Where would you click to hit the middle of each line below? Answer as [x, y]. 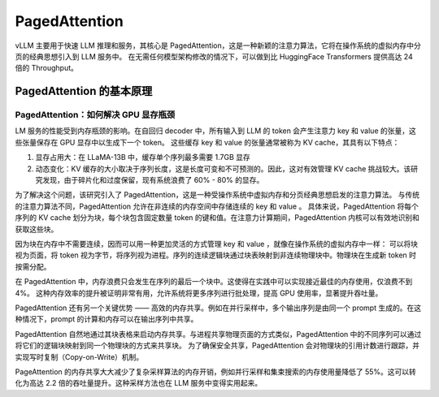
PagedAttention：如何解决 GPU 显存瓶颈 [95, 115]
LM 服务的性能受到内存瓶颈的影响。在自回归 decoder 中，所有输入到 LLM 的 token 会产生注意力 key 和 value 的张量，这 [215, 131]
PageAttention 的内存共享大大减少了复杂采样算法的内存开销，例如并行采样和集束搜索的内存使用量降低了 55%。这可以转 [215, 371]
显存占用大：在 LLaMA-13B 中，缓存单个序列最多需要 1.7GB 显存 [143, 158]
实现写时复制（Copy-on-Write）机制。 [79, 356]
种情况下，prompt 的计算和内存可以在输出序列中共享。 [106, 319]
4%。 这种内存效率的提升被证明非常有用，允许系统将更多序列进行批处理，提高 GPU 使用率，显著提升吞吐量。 [199, 293]
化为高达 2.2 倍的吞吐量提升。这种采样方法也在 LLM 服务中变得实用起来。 [139, 383]
